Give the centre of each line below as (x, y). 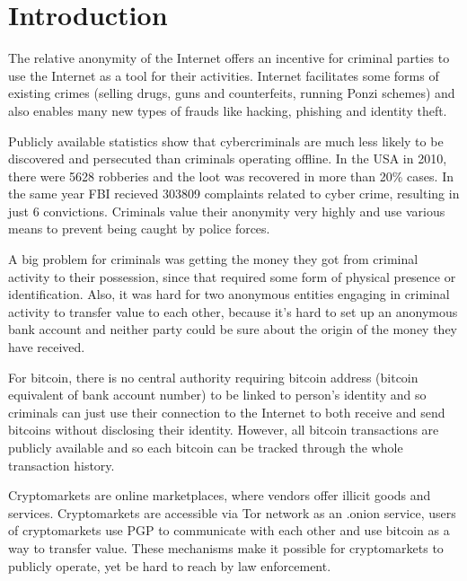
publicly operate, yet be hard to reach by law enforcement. (170, 565)
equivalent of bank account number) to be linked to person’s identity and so (217, 395)
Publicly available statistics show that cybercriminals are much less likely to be (226, 141)
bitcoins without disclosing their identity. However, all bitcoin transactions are (224, 430)
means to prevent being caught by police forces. (139, 229)
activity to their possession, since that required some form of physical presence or (232, 276)
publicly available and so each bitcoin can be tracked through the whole (206, 447)
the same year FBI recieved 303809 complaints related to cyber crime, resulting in (234, 194)
